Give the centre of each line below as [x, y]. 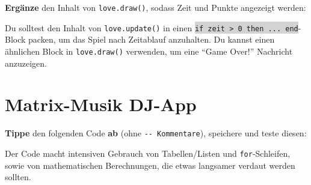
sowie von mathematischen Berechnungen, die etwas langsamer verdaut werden [150, 165]
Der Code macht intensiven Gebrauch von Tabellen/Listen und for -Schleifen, [148, 153]
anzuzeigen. [26, 63]
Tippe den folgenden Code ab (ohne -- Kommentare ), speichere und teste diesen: [156, 133]
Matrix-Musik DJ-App [101, 104]
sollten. [18, 177]
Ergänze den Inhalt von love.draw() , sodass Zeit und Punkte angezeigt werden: [155, 7]
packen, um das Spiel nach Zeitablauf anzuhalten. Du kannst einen [152, 39]
